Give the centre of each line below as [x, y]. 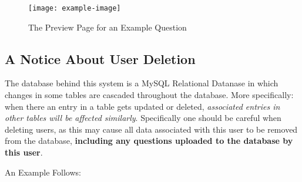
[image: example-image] [75, 8]
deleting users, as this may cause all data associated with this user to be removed [151, 129]
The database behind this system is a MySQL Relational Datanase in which [142, 83]
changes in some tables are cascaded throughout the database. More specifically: [149, 95]
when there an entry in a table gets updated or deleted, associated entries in [142, 106]
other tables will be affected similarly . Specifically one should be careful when [143, 118]
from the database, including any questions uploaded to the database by [149, 141]
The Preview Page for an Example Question [108, 27]
